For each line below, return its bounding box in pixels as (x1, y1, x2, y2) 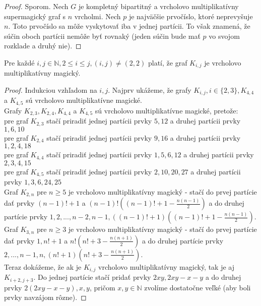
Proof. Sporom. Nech (4, 1, 69, 11)
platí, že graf (148, 57, 187, 68)
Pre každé (4, 57, 35, 68)
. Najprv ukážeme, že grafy (108, 85, 191, 95)
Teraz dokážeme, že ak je (4, 261, 82, 272)
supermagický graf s (4, 11, 66, 21)
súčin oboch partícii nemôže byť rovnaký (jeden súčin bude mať (4, 30, 201, 41)
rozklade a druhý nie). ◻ (4, 40, 82, 51)
